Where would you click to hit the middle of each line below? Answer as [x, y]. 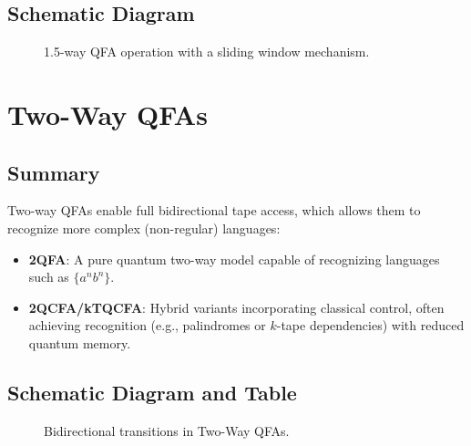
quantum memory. [80, 342]
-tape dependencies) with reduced [370, 325]
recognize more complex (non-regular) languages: [144, 228]
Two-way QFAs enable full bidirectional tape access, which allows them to [214, 210]
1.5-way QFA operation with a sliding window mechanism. [207, 52]
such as [49, 277]
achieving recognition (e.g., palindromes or [147, 325]
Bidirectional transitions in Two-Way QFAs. [167, 430]
